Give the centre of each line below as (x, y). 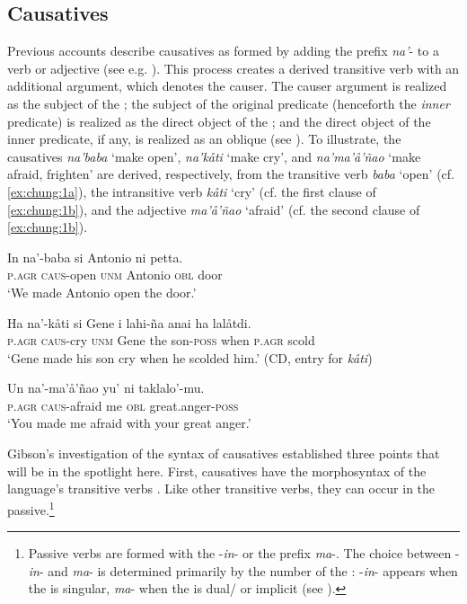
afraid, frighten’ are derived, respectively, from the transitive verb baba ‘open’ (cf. (231, 174)
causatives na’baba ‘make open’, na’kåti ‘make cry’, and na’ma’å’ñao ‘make (214, 156)
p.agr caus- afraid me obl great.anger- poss (123, 405)
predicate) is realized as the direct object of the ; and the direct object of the (219, 121)
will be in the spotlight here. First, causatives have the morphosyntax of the (217, 471)
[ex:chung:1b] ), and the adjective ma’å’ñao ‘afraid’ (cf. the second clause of (214, 209)
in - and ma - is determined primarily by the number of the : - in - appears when (243, 570)
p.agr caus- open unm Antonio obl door (115, 275)
